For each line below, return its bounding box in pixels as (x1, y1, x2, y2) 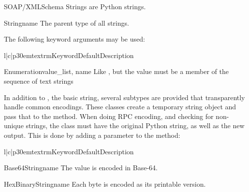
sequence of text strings (4, 75, 73, 86)
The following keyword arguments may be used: (4, 34, 145, 44)
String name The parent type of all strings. (4, 17, 129, 28)
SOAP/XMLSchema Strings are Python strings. (4, 1, 146, 11)
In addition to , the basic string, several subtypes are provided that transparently (4, 92, 245, 102)
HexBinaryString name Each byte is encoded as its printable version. (4, 178, 206, 189)
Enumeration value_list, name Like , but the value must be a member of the (4, 66, 229, 76)
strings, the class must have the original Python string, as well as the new (26, 120, 245, 131)
